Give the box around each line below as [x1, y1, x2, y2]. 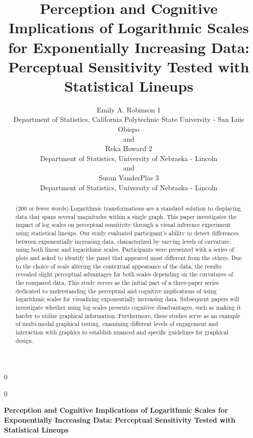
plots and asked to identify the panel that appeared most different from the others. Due [15, 253, 242, 262]
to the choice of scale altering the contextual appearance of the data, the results [15, 262, 222, 270]
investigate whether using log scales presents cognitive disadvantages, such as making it [15, 303, 241, 311]
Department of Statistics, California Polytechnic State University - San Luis [13, 114, 244, 124]
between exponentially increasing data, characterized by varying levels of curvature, [15, 237, 231, 245]
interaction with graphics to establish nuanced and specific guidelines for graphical [15, 328, 229, 336]
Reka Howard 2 [105, 143, 152, 154]
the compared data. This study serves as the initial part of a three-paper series [15, 278, 219, 286]
